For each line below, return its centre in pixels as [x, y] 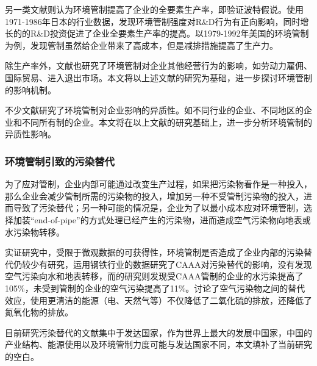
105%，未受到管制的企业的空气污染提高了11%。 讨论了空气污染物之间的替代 [155, 288]
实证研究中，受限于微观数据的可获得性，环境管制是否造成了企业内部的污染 [154, 252]
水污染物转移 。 [35, 231]
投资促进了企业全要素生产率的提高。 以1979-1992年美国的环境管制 [179, 33]
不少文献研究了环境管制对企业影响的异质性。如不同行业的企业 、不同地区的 [154, 110]
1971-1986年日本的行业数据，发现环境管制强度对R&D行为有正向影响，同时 [153, 21]
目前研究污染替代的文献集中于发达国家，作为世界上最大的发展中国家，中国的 [158, 332]
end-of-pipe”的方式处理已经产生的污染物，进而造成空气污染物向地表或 [173, 219]
